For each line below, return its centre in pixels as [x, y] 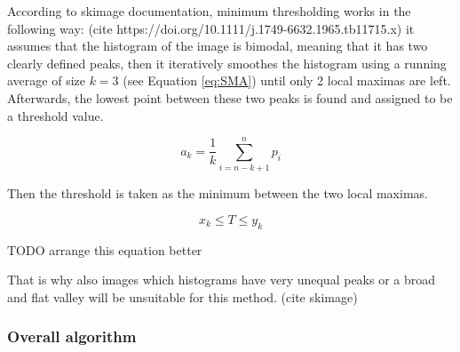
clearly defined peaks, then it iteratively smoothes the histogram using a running [227, 63]
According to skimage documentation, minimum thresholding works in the [209, 11]
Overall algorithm [72, 336]
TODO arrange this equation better [105, 249]
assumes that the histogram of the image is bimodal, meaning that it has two [218, 46]
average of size [46, 80]
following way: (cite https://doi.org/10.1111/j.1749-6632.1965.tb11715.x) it [211, 28]
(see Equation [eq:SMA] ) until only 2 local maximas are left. [287, 80]
